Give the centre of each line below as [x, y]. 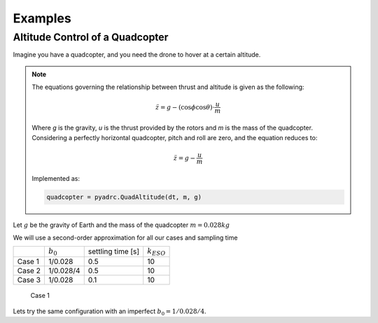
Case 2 [29, 270]
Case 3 [29, 280]
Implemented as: [56, 178]
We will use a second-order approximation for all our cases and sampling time [125, 238]
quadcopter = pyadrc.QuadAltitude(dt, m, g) [124, 197]
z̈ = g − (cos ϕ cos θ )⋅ [185, 107]
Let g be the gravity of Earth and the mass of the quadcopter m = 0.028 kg [121, 225]
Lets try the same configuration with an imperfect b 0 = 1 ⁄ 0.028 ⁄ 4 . [110, 312]
